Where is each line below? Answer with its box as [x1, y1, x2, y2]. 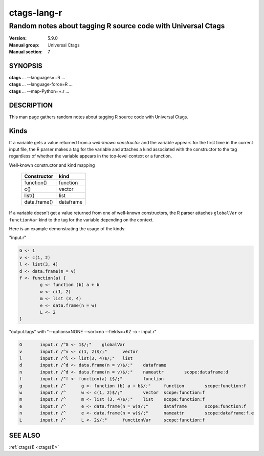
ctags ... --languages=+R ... [9, 75, 66, 81]
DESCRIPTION [9, 101, 53, 109]
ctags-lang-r [9, 7, 63, 18]
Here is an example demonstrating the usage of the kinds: [9, 226, 126, 232]
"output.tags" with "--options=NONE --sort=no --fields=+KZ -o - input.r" [9, 329, 156, 335]
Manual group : [9, 42, 40, 48]
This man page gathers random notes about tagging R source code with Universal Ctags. [9, 114, 188, 120]
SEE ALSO [9, 431, 41, 439]
